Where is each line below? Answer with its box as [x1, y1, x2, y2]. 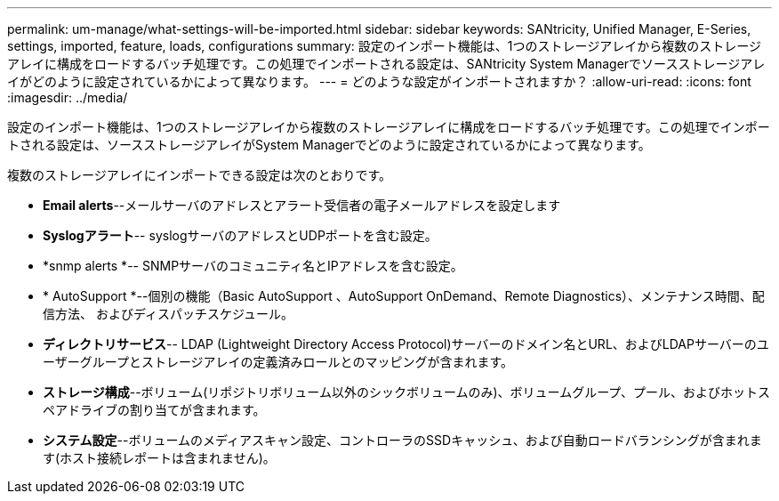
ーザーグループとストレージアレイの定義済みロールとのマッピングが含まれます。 [43, 354, 514, 369]
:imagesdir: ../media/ [7, 90, 128, 105]
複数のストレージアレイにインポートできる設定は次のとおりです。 [7, 167, 392, 182]
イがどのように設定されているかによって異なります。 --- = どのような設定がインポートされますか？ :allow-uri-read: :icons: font [7, 74, 751, 89]
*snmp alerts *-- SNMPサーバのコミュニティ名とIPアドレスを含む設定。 [43, 258, 463, 273]
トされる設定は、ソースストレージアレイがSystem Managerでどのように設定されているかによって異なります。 [7, 137, 651, 152]
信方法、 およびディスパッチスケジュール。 [43, 306, 293, 321]
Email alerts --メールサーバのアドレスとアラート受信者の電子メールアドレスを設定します [43, 198, 561, 213]
